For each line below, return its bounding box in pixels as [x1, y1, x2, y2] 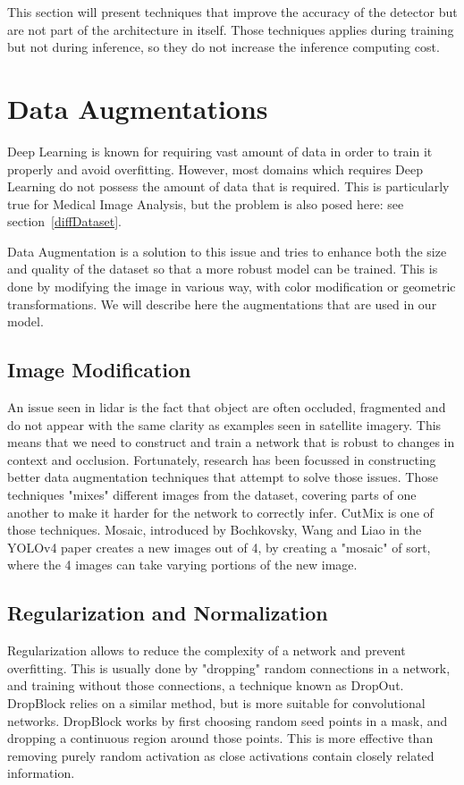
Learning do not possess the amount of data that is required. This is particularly [7, 177, 450, 196]
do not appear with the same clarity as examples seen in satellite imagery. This [7, 415, 442, 434]
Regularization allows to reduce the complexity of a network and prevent [7, 641, 406, 660]
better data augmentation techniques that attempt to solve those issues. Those [7, 468, 438, 486]
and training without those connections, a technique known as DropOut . [7, 676, 404, 695]
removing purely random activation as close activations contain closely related [7, 746, 434, 764]
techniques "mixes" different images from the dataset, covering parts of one [7, 485, 417, 504]
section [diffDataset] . [7, 212, 122, 231]
